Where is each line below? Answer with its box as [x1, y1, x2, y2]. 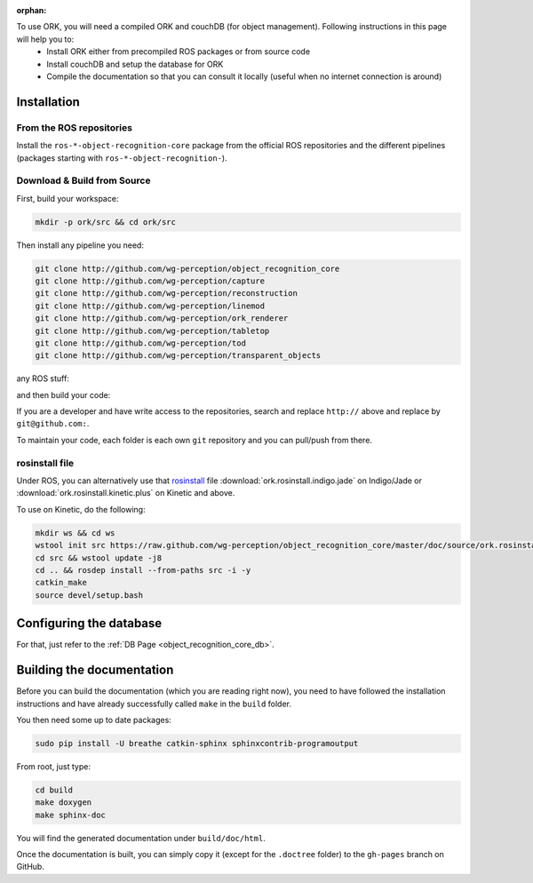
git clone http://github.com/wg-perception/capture [35, 275, 266, 286]
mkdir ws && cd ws [35, 528, 115, 537]
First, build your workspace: [16, 193, 119, 203]
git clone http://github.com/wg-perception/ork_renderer [35, 314, 289, 323]
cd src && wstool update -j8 [35, 553, 163, 563]
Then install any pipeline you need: [16, 240, 144, 251]
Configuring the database [16, 616, 163, 631]
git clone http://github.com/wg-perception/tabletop [35, 325, 270, 336]
